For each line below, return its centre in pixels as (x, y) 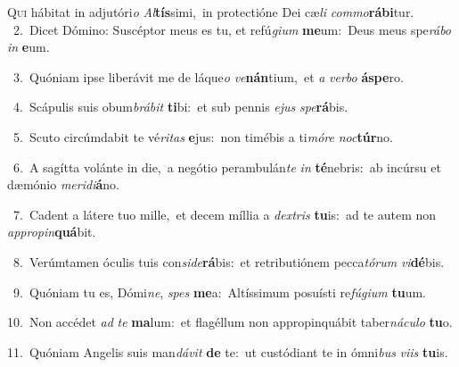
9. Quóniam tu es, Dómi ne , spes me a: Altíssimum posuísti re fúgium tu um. (219, 292)
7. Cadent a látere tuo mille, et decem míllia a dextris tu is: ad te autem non (225, 214)
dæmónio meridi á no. (63, 184)
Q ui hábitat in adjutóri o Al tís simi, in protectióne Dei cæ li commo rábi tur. (211, 12)
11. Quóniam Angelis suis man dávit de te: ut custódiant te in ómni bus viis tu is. (228, 351)
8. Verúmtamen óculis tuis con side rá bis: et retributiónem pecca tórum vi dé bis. (229, 261)
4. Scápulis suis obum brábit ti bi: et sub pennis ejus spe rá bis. (180, 107)
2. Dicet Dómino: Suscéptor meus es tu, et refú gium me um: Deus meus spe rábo (232, 29)
